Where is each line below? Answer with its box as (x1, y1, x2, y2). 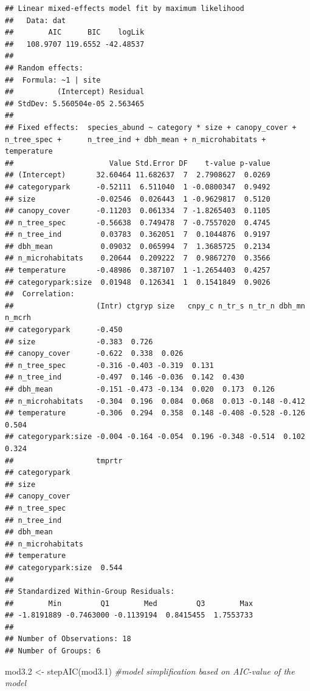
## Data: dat (5, 16, 66, 25)
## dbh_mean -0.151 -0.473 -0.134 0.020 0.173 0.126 (5, 385, 275, 393)
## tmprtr (5, 456, 123, 465)
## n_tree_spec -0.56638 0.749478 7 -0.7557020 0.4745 (5, 218, 270, 227)
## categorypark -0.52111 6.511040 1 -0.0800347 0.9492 (5, 182, 270, 191)
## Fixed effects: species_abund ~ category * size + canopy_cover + (5, 123, 297, 132)
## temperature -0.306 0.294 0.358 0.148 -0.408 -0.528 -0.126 (5, 409, 305, 418)
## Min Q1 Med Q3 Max (5, 599, 253, 608)
